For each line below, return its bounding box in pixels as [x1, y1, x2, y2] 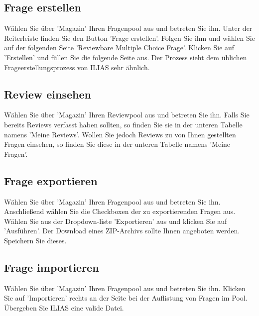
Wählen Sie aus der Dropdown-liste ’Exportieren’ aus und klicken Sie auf [4, 215, 227, 226]
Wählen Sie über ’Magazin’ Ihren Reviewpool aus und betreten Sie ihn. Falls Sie [4, 109, 250, 120]
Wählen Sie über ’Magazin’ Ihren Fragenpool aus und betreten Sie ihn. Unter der [4, 23, 253, 33]
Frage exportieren [4, 173, 98, 188]
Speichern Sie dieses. [4, 235, 67, 245]
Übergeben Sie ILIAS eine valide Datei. [4, 302, 124, 313]
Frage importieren [4, 259, 99, 275]
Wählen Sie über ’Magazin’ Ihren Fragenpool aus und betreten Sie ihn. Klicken [4, 283, 246, 293]
